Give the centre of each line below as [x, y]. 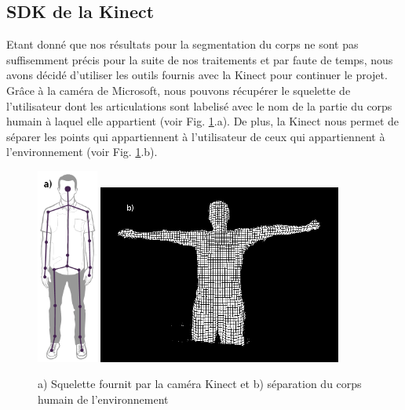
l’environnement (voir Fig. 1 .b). [82, 152]
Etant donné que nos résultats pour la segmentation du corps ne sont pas [182, 44]
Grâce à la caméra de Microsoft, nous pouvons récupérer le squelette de [179, 90]
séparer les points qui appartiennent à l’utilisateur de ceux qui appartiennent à [196, 136]
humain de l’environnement [103, 399]
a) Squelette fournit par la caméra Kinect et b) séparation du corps [200, 384]
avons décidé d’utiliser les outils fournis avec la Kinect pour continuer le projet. [197, 75]
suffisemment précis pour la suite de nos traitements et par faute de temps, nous [200, 59]
